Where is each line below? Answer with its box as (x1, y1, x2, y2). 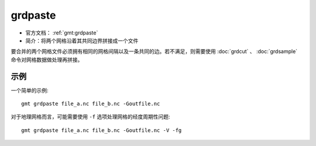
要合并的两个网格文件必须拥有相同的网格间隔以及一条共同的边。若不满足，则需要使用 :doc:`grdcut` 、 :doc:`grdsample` (11, 48, 298, 55)
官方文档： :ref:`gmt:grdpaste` (25, 29, 98, 36)
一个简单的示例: (11, 86, 49, 93)
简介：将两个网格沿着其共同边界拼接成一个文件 (25, 37, 139, 44)
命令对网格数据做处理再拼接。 (11, 56, 83, 63)
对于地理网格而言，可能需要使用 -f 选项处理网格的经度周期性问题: (11, 113, 170, 120)
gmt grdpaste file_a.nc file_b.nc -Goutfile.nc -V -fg (21, 127, 182, 134)
